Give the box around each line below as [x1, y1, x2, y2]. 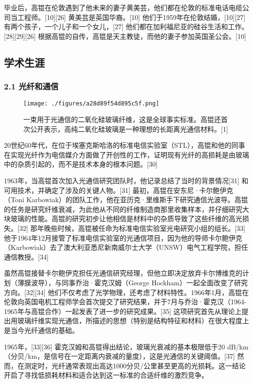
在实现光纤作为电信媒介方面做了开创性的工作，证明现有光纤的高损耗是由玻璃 [4, 149, 249, 159]
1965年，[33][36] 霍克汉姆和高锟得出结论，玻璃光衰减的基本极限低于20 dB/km [4, 341, 249, 351]
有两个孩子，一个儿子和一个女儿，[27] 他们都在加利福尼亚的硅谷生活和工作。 [4, 21, 249, 32]
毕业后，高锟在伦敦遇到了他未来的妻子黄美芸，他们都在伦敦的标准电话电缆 [4, 2, 242, 12]
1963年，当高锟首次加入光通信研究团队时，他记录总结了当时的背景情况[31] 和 [4, 175, 249, 185]
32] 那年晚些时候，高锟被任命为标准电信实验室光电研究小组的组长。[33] [19, 223, 246, 233]
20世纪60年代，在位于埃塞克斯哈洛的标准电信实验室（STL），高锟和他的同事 [4, 140, 245, 150]
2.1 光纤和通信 [4, 80, 59, 92]
